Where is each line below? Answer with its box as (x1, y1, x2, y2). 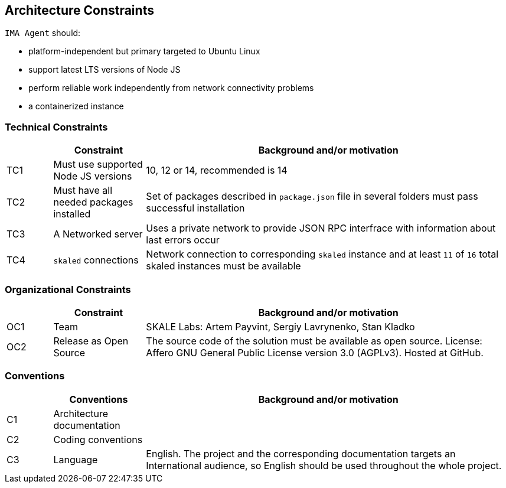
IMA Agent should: (5, 28, 81, 38)
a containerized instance (28, 101, 124, 112)
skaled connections (53, 254, 139, 266)
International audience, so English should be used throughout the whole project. (146, 459, 502, 471)
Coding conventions (53, 433, 143, 445)
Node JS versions (53, 170, 132, 183)
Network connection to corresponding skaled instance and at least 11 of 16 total (146, 248, 499, 261)
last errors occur (146, 234, 220, 246)
